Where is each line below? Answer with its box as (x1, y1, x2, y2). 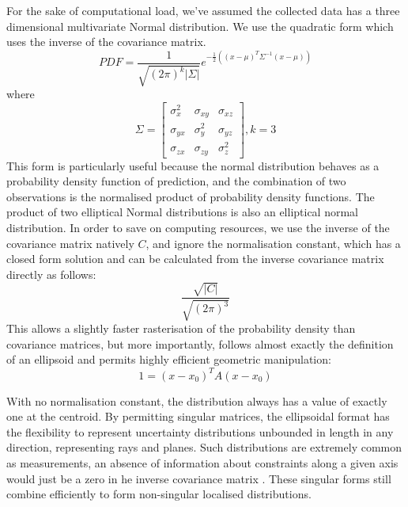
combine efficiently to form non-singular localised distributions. (6, 486, 312, 502)
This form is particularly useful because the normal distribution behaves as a (6, 157, 380, 173)
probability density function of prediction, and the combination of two (6, 173, 346, 189)
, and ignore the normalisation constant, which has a (145, 234, 401, 251)
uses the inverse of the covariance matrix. (6, 33, 206, 50)
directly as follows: (6, 265, 96, 282)
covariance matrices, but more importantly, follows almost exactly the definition (6, 335, 394, 352)
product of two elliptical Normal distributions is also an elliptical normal (6, 204, 359, 220)
